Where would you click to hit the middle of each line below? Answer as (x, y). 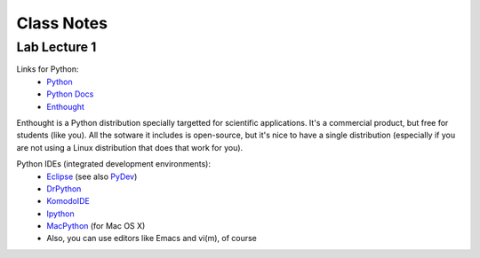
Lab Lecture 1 (56, 47)
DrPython (64, 188)
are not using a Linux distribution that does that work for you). (130, 147)
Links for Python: (48, 69)
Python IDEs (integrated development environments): (113, 164)
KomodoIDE (68, 201)
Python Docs (70, 94)
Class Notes (62, 23)
